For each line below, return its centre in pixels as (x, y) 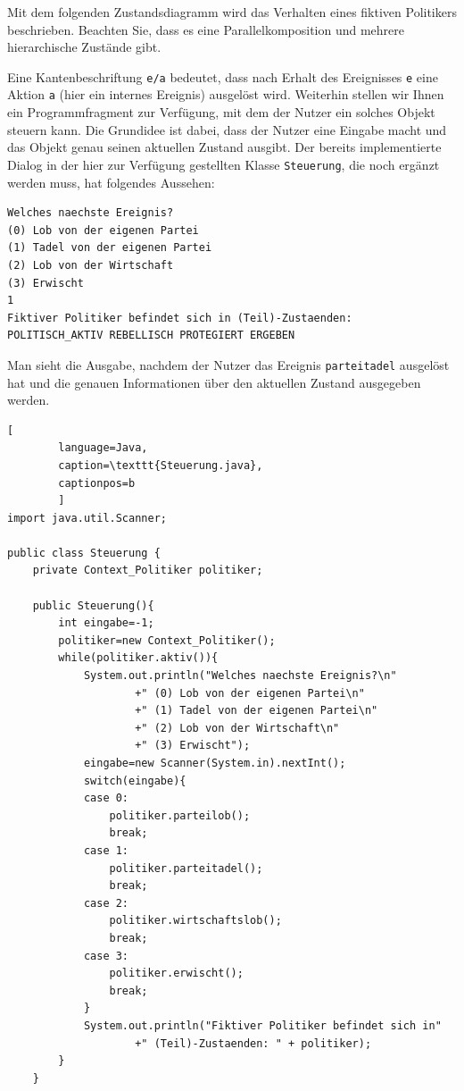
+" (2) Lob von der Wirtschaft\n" (237, 728)
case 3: (106, 956)
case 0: (106, 798)
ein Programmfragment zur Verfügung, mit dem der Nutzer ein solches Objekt (221, 112)
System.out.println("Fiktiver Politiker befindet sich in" (262, 1025)
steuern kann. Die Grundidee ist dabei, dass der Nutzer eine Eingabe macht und (227, 129)
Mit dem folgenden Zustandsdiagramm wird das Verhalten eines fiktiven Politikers (232, 12)
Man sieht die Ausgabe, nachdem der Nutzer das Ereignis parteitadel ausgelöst (228, 364)
